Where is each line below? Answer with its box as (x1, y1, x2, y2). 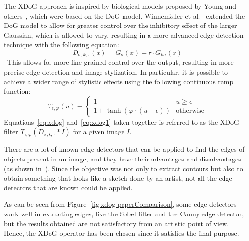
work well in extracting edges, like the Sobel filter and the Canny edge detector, (4, 208, 244, 218)
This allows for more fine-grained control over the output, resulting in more (7, 57, 234, 67)
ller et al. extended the (173, 10, 245, 21)
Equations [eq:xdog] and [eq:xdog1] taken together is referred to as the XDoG (4, 116, 240, 127)
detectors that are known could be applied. (4, 182, 133, 192)
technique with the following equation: (4, 39, 119, 50)
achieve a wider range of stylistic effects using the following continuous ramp (4, 76, 234, 86)
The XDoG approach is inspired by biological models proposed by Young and (4, 1, 237, 11)
